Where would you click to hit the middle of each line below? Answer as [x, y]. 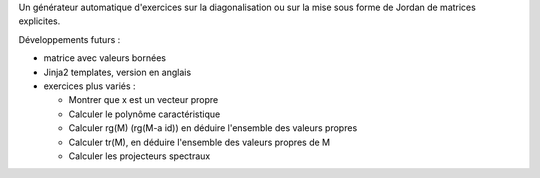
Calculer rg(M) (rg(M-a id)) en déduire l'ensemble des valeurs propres [213, 128]
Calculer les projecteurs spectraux [139, 156]
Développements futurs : [69, 39]
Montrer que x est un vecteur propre [143, 100]
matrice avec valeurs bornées [105, 58]
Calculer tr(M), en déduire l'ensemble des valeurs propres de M [199, 142]
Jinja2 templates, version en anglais [117, 72]
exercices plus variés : [89, 86]
